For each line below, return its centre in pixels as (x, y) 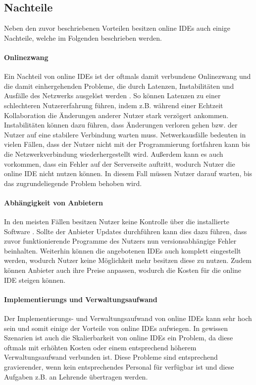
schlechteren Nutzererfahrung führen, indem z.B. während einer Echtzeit (114, 105)
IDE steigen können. (35, 280)
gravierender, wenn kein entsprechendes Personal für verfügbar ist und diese (119, 367)
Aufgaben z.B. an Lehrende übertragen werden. (76, 376)
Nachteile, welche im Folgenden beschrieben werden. (83, 37)
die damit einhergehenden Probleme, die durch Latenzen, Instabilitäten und (119, 86)
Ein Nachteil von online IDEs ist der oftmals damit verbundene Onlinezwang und (128, 76)
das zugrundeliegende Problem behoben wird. (73, 183)
